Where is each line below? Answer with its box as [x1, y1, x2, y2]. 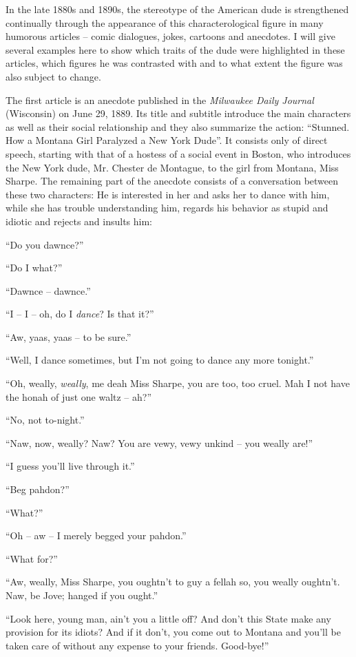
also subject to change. [6, 69, 101, 83]
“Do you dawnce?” [6, 237, 84, 251]
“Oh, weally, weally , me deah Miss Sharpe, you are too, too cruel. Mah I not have [6, 376, 350, 390]
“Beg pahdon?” [6, 482, 70, 497]
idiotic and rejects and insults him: [6, 213, 153, 228]
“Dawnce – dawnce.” [6, 283, 91, 298]
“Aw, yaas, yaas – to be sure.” [6, 329, 132, 344]
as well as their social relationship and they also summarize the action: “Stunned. [6, 119, 350, 134]
